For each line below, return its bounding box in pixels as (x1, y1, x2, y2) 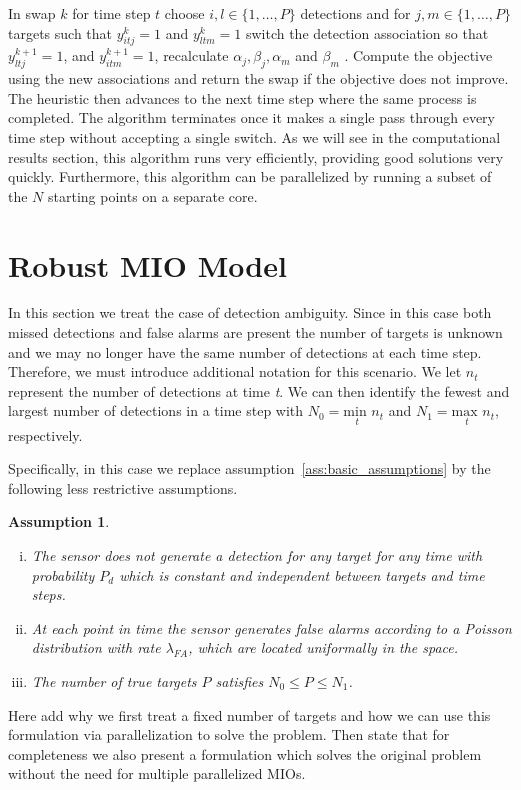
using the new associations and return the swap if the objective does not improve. (8, 68, 509, 89)
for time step (72, 3, 151, 23)
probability (31, 564, 95, 585)
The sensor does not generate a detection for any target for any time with (31, 545, 483, 566)
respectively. (8, 424, 83, 445)
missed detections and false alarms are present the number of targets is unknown (8, 322, 503, 343)
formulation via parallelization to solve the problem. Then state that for (8, 724, 450, 745)
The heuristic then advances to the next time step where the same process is (8, 87, 477, 108)
